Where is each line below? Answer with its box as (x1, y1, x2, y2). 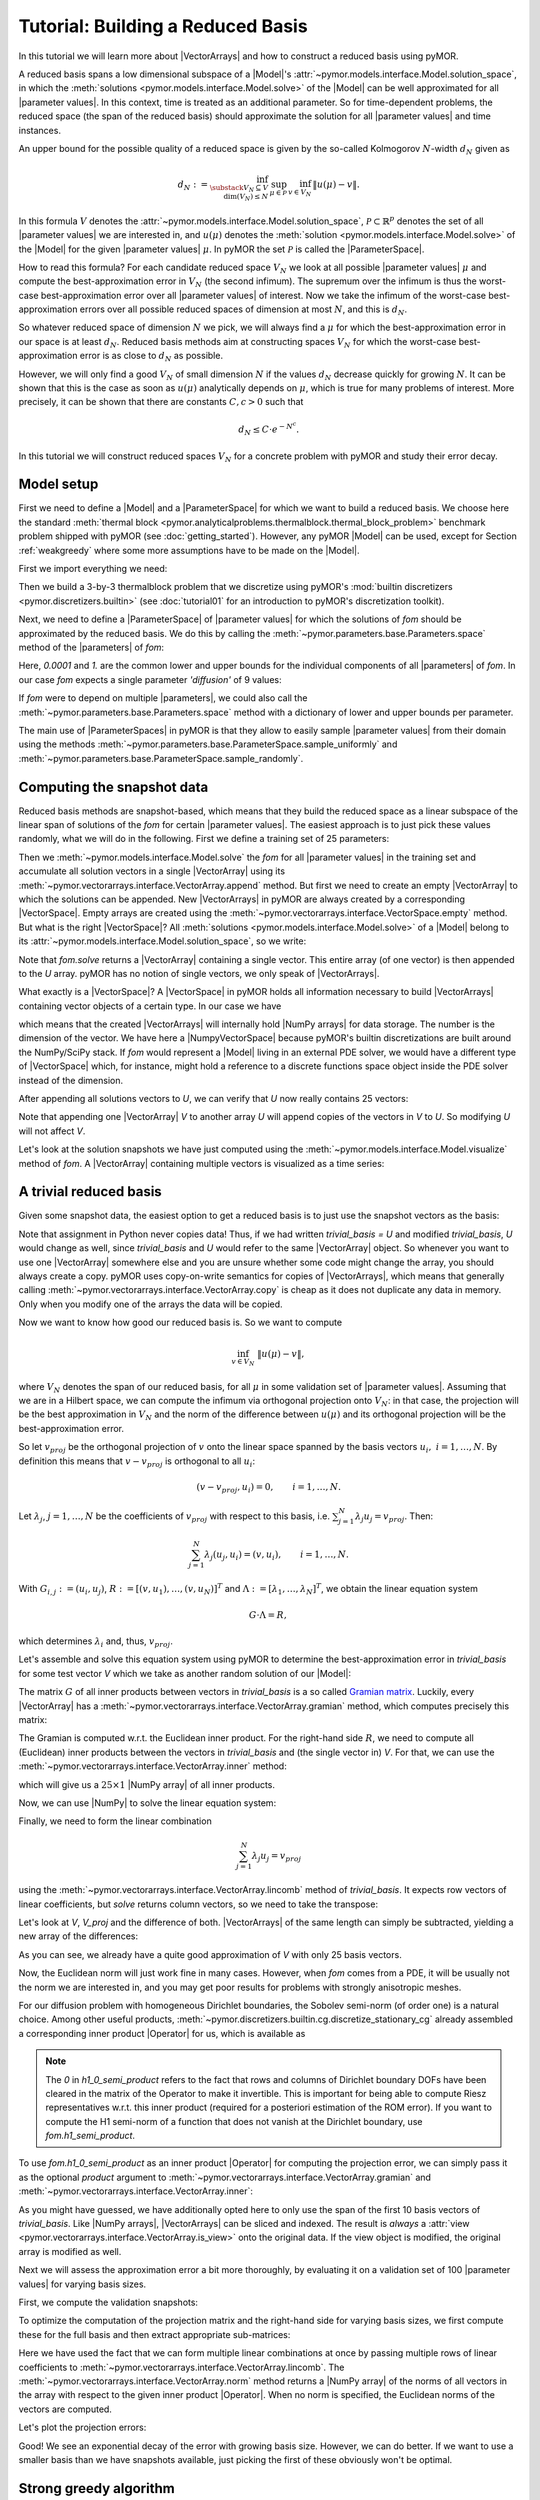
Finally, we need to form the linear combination (18, 1815, 212, 1827)
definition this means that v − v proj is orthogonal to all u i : (18, 1455, 255, 1469)
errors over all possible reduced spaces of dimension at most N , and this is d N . (79, 303, 408, 317)
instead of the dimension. (18, 1074, 124, 1086)
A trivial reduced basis (18, 1183, 162, 1200)
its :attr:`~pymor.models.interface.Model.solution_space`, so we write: (18, 935, 307, 947)
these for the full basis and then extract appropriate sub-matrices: (18, 2328, 291, 2340)
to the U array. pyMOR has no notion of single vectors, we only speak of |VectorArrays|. (18, 967, 380, 979)
